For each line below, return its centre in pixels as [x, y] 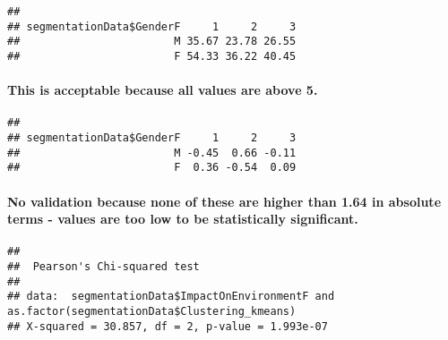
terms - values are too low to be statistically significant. [183, 219]
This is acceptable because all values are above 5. [163, 90]
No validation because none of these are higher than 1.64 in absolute [224, 201]
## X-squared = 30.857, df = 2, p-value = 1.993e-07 [168, 326]
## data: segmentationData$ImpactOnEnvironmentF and [171, 297]
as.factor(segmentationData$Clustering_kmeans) [152, 312]
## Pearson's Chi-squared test [103, 267]
